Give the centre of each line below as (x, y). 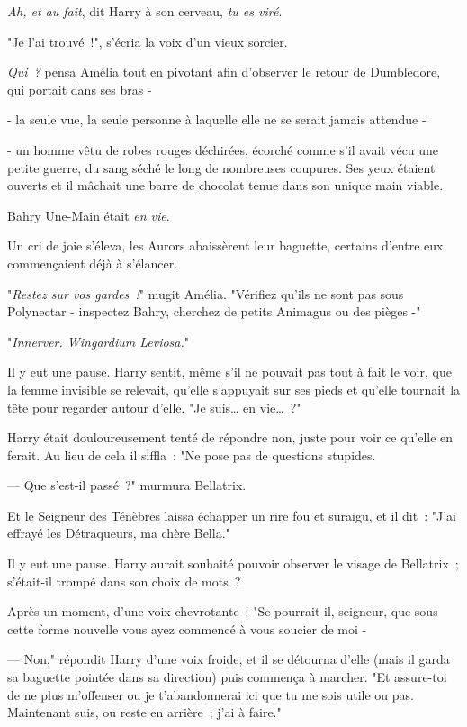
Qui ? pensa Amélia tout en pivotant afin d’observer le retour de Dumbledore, (224, 72)
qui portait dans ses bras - (80, 89)
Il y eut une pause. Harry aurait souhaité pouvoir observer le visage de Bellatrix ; (233, 563)
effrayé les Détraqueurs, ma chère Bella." (119, 533)
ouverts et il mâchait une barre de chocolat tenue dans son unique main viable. (225, 185)
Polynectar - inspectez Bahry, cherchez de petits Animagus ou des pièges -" (214, 311)
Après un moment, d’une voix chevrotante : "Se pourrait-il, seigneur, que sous (223, 611)
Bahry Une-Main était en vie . (89, 215)
